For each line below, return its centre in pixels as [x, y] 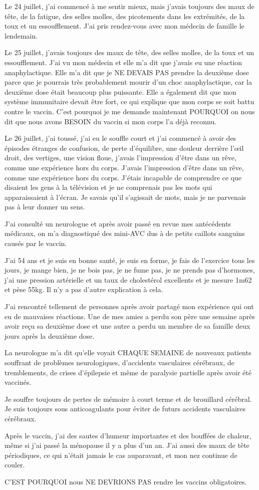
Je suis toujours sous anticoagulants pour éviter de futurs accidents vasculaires [125, 409]
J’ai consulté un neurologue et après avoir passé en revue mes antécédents [118, 223]
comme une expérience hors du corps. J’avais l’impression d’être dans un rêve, [124, 167]
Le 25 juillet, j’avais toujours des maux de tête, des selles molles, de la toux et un [129, 52]
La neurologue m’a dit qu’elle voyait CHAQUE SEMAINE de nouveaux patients [128, 352]
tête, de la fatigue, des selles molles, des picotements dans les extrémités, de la [125, 16]
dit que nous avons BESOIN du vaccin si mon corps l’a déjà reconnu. [111, 121]
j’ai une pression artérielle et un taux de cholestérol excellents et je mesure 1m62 [128, 279]
